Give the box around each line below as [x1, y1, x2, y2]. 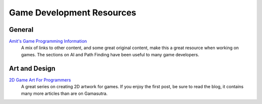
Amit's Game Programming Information [9, 39, 87, 44]
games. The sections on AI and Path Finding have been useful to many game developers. [21, 52, 199, 57]
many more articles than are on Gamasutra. [21, 91, 108, 96]
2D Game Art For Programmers [9, 77, 71, 83]
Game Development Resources [9, 7, 137, 18]
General [9, 26, 34, 34]
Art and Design [9, 64, 56, 72]
